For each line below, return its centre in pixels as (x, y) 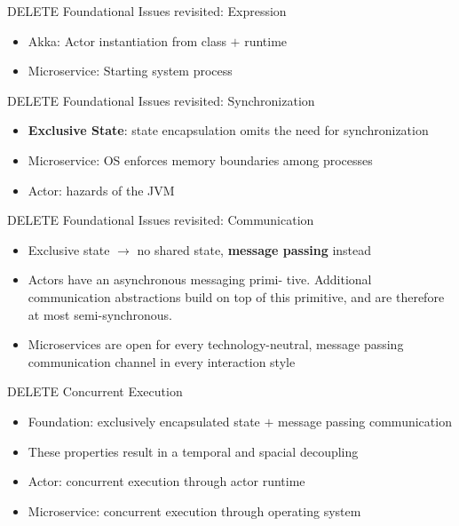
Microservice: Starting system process (130, 71)
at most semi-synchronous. (100, 314)
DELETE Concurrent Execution (95, 391)
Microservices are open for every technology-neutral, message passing (216, 344)
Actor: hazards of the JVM (101, 190)
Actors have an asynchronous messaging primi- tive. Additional (200, 279)
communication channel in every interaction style (162, 361)
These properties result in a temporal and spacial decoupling (193, 451)
